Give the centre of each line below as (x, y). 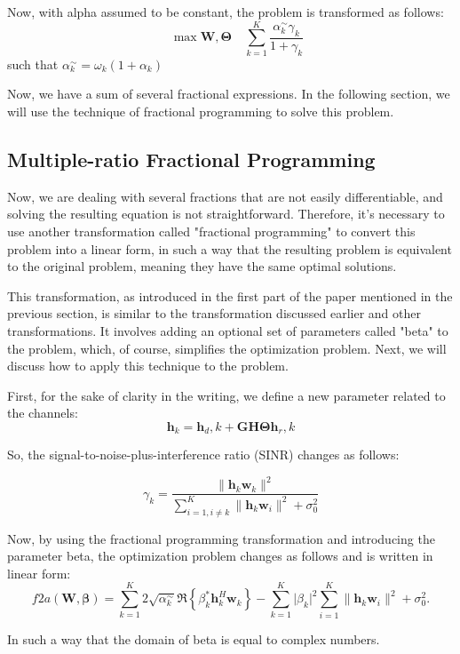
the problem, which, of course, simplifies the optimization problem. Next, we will (227, 348)
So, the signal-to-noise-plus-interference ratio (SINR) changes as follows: (203, 455)
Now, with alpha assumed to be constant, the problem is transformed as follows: (226, 12)
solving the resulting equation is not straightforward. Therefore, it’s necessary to (226, 214)
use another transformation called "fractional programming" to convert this (211, 231)
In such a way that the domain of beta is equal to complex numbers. (194, 638)
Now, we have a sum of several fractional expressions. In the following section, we (229, 94)
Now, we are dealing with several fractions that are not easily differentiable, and (225, 196)
